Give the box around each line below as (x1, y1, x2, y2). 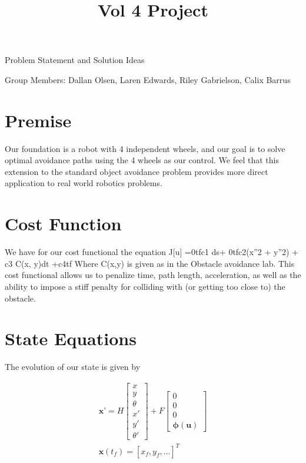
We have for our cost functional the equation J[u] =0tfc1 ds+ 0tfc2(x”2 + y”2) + (5, 246, 298, 258)
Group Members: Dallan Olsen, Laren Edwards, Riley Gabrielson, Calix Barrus (5, 73, 291, 85)
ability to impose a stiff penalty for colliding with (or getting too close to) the (5, 280, 285, 292)
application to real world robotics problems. (5, 177, 162, 189)
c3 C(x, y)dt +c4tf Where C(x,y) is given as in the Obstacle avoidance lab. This (5, 257, 295, 269)
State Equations (5, 326, 137, 350)
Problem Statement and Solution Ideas (5, 54, 145, 66)
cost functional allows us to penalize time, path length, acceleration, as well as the (5, 269, 301, 281)
